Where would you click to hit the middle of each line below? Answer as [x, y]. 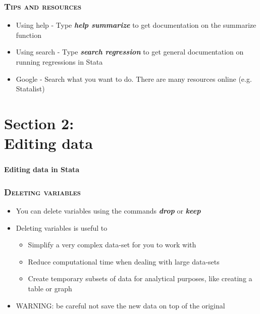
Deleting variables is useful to [62, 227]
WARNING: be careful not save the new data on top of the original [120, 305]
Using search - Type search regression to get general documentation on [130, 52]
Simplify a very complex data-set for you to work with [112, 245]
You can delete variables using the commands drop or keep [108, 211]
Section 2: [39, 123]
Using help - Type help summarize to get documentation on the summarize [136, 25]
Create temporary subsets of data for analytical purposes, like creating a [140, 278]
